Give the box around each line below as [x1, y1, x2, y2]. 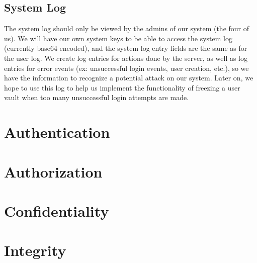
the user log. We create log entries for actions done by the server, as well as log [4, 52, 248, 63]
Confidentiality [4, 200, 109, 221]
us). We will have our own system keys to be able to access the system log [4, 33, 232, 43]
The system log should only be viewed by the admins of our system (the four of [4, 23, 249, 34]
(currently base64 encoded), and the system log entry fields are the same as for [4, 43, 247, 53]
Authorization [4, 161, 103, 182]
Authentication [4, 122, 110, 142]
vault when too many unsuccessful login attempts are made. [4, 92, 189, 103]
